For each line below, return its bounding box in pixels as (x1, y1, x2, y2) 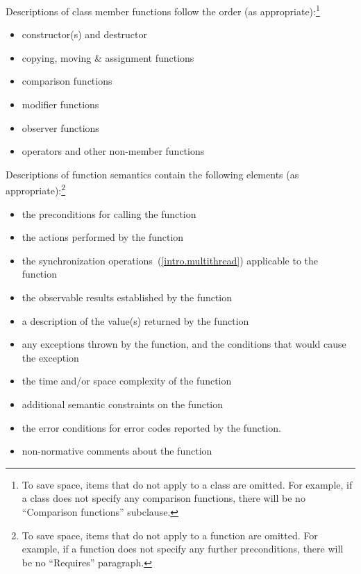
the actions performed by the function (22, 230, 184, 244)
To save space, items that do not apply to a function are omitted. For (22, 527, 318, 542)
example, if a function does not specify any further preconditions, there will (22, 541, 344, 556)
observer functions (22, 120, 99, 135)
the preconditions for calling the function (22, 206, 196, 221)
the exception (22, 350, 79, 364)
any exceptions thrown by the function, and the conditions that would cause (22, 337, 346, 351)
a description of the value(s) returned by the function (22, 313, 249, 328)
